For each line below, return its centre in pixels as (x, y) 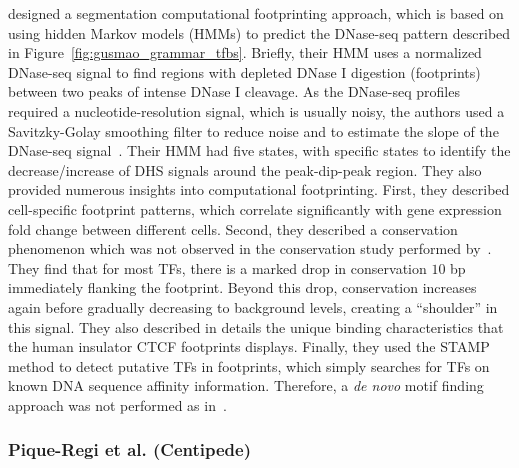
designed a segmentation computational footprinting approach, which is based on (256, 13)
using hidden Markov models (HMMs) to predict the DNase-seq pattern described (259, 32)
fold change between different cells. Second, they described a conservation (233, 228)
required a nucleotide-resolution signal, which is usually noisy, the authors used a (256, 110)
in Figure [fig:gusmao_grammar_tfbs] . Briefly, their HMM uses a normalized (245, 52)
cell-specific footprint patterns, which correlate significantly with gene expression (255, 208)
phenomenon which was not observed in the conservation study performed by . (250, 248)
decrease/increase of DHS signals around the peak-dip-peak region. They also (245, 169)
